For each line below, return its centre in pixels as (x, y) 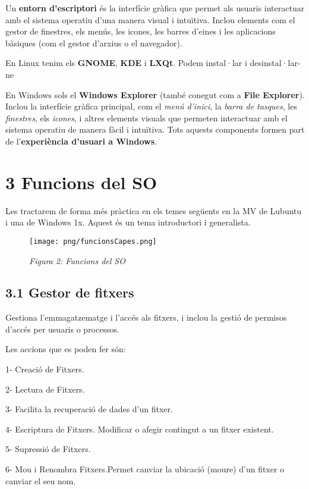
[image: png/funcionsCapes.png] (93, 241)
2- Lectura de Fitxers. (45, 389)
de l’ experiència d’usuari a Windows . (81, 141)
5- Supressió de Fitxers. (48, 449)
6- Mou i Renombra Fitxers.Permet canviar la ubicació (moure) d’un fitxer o (145, 469)
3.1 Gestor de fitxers (70, 292)
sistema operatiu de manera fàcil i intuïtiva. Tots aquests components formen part (155, 129)
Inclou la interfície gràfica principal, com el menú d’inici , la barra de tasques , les (151, 106)
